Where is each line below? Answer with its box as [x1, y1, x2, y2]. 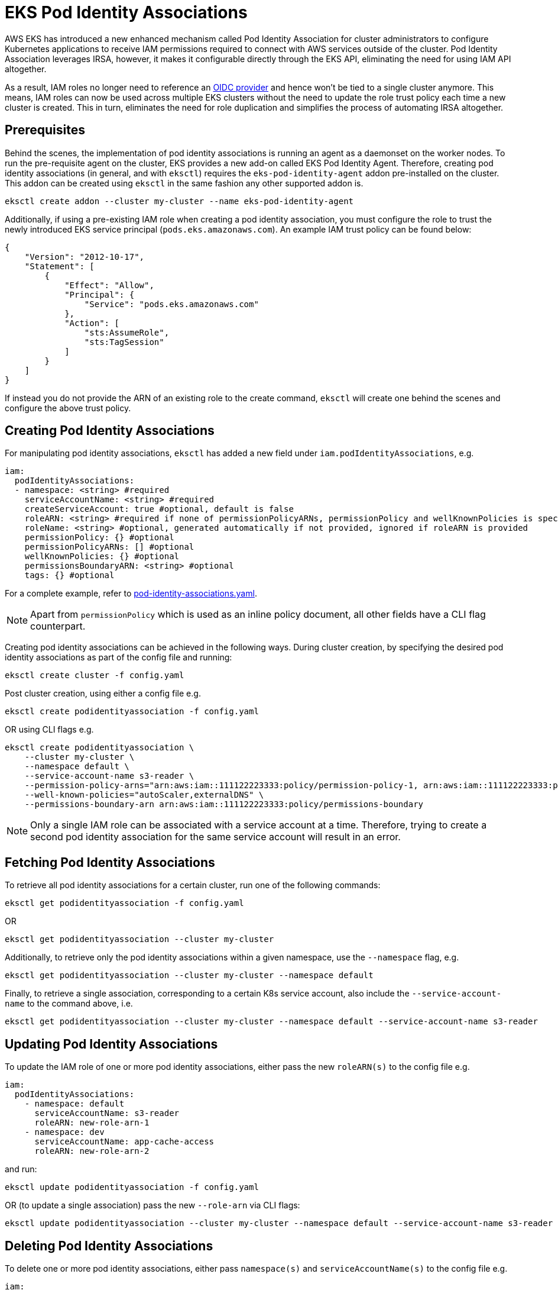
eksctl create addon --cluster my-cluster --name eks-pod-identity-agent [5, 196, 354, 206]
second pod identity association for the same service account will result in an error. [30, 831, 401, 843]
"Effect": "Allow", [64, 280, 154, 290]
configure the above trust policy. [5, 402, 131, 413]
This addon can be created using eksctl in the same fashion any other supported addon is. [5, 178, 364, 188]
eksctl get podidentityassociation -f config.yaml [5, 898, 244, 908]
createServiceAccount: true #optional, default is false [24, 504, 294, 514]
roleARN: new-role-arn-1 [34, 1118, 150, 1128]
